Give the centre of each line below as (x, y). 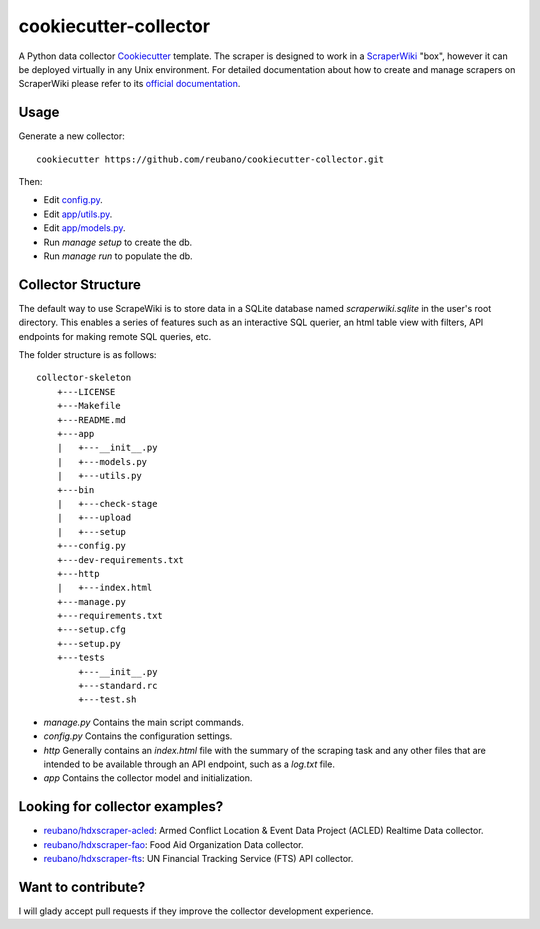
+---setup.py (88, 643)
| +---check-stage (107, 503)
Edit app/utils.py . (78, 214)
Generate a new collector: (71, 136)
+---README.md (91, 419)
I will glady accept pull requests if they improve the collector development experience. (196, 911)
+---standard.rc (118, 686)
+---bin (75, 489)
